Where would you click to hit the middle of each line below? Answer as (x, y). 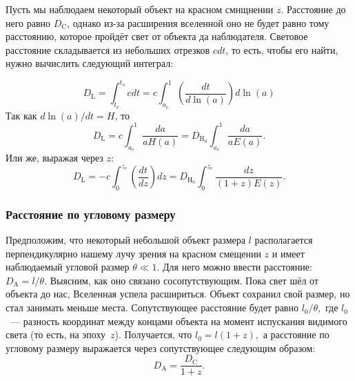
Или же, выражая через (54, 157)
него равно (28, 22)
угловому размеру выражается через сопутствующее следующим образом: (161, 348)
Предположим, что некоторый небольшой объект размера (125, 240)
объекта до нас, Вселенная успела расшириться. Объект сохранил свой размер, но (178, 294)
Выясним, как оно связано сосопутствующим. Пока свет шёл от (184, 280)
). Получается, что (153, 334)
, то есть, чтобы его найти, (282, 49)
